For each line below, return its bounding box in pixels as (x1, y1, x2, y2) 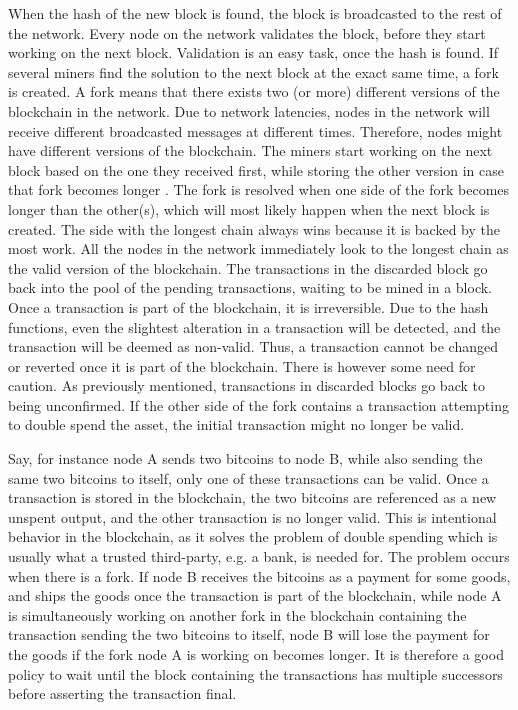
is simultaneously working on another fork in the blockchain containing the (8, 604, 467, 625)
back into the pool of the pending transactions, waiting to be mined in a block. (8, 277, 493, 298)
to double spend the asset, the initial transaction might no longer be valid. (8, 414, 465, 435)
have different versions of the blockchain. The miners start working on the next (8, 140, 493, 161)
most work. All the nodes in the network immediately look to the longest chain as (8, 238, 509, 259)
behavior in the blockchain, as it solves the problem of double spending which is (8, 526, 498, 547)
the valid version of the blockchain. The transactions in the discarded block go (8, 257, 488, 278)
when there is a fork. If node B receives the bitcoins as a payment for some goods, (8, 565, 511, 586)
